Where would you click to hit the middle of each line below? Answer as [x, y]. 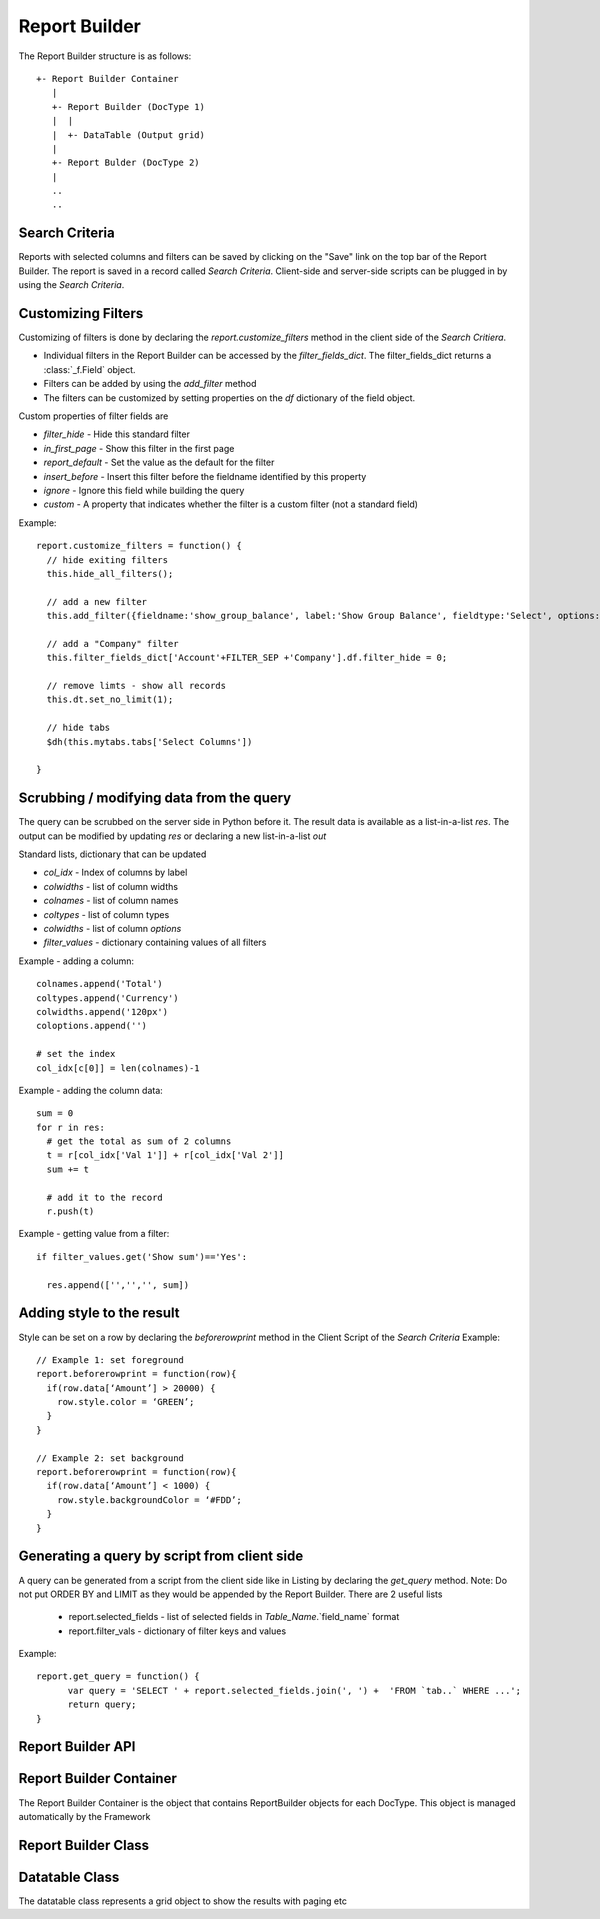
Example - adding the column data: [91, 1090]
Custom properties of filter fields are [93, 416]
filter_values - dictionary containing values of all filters [155, 942]
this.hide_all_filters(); [110, 573]
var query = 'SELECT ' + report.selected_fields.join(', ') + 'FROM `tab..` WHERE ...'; [294, 1690]
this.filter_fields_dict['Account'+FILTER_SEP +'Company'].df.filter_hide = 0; [247, 658]
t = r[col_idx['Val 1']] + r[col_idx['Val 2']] [165, 1155]
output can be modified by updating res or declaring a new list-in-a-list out [172, 836]
